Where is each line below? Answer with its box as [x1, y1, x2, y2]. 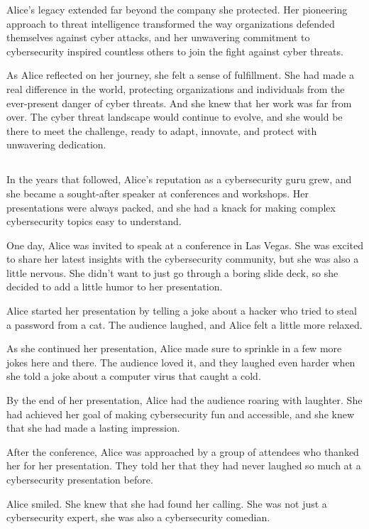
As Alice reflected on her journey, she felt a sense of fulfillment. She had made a [6, 67, 355, 82]
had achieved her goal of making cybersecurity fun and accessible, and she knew [6, 406, 355, 421]
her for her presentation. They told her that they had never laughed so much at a [6, 458, 361, 473]
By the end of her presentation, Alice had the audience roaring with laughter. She [6, 393, 363, 408]
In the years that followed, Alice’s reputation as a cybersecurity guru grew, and [6, 172, 352, 187]
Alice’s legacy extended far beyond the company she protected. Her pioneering [6, 2, 348, 16]
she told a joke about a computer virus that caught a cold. [6, 369, 261, 383]
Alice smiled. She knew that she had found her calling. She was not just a [6, 496, 327, 511]
